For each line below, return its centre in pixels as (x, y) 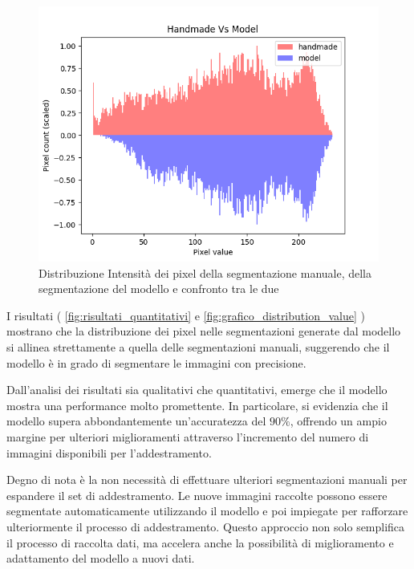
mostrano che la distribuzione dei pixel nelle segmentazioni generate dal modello (204, 331)
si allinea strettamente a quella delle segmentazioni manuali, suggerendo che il (198, 346)
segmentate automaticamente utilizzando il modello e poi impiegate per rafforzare (207, 511)
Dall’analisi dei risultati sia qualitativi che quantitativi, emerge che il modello (197, 390)
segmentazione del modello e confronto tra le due (159, 289)
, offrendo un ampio (338, 421)
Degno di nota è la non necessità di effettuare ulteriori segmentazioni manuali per (207, 480)
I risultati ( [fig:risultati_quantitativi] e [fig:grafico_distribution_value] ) (186, 315)
